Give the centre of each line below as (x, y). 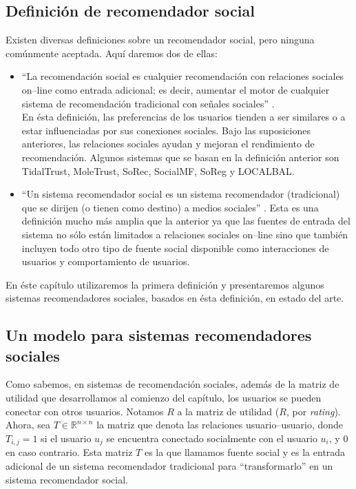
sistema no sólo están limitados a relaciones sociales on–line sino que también (185, 234)
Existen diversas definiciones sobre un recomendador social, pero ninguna (160, 40)
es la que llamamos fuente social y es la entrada (245, 452)
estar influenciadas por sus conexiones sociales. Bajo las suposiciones (166, 130)
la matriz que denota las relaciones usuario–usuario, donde (220, 425)
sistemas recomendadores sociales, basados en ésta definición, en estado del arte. (175, 298)
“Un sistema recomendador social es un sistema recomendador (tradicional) (181, 194)
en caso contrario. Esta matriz (69, 452)
